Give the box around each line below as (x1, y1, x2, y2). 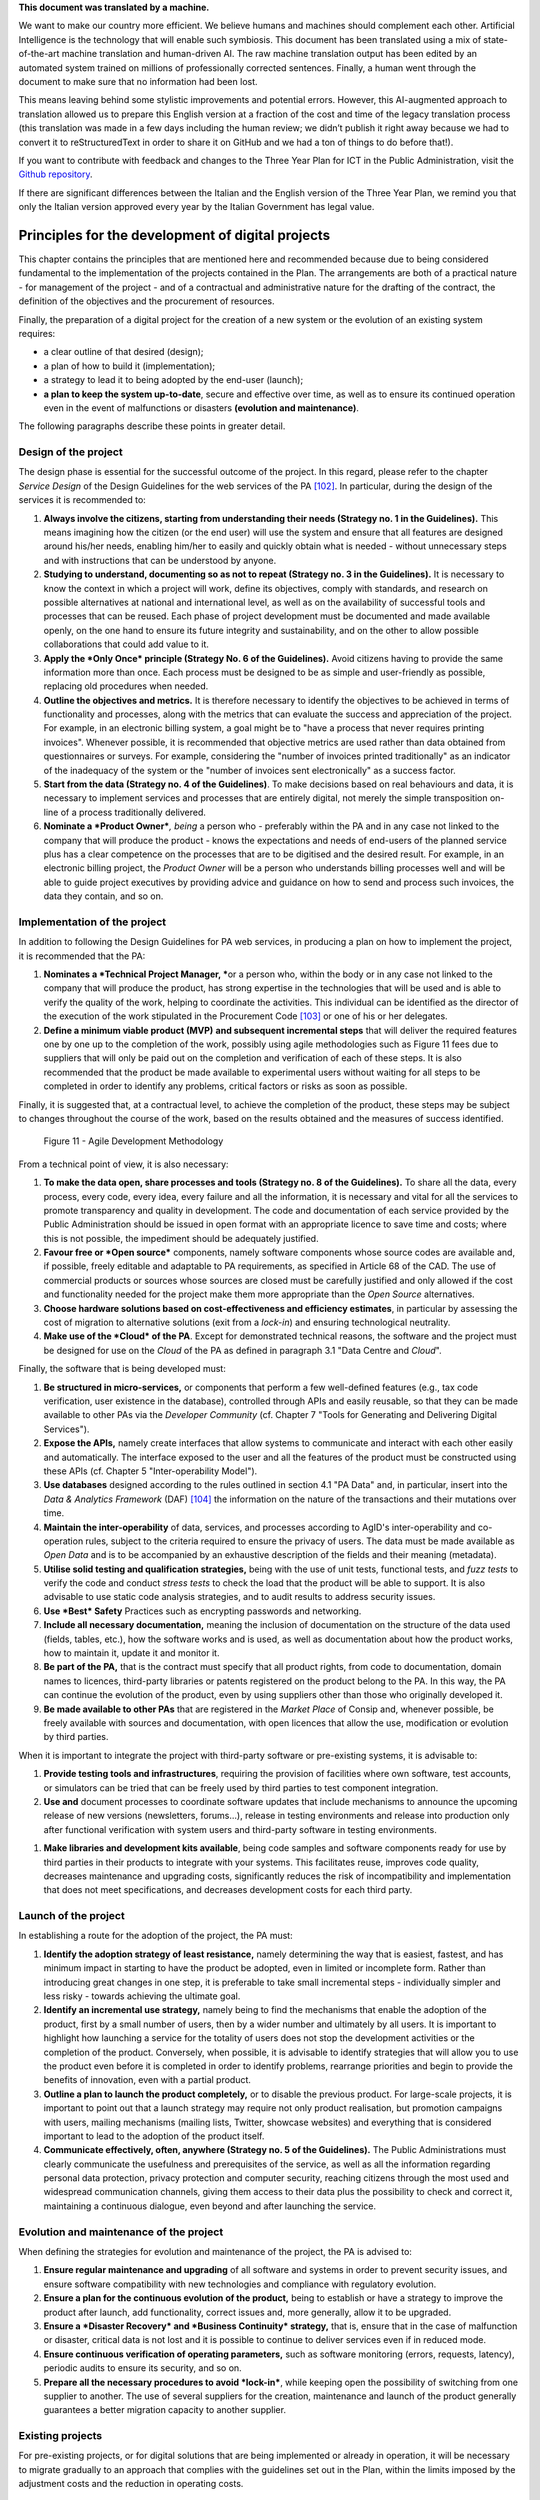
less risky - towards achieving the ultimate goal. (43, 1990, 241, 2002)
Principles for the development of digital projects (18, 226, 330, 244)
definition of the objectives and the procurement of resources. (18, 295, 275, 307)
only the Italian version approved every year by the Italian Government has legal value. (18, 201, 375, 213)
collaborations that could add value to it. (43, 638, 210, 650)
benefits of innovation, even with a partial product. (43, 2074, 252, 2086)
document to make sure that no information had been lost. (18, 75, 259, 87)
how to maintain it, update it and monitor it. (43, 1647, 220, 1659)
